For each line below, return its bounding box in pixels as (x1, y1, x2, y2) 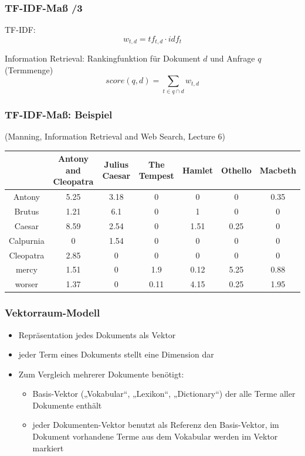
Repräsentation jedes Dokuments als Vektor (18, 328, 176, 341)
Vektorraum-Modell (5, 305, 100, 320)
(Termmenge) (5, 63, 53, 76)
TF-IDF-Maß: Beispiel (5, 107, 113, 121)
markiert (32, 441, 64, 454)
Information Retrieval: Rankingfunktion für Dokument (5, 52, 201, 64)
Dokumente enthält (32, 399, 102, 411)
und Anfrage (210, 52, 255, 64)
